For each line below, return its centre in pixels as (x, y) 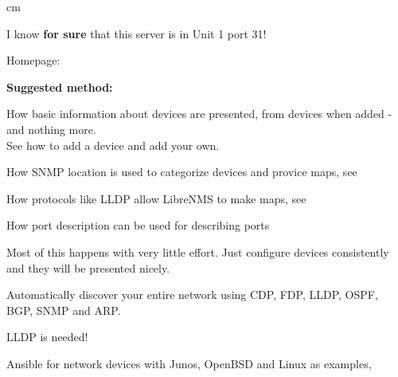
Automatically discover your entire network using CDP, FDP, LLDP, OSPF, (192, 295)
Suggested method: (60, 86)
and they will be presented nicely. (88, 267)
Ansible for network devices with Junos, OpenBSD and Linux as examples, (189, 363)
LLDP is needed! (47, 337)
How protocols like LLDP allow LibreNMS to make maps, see (156, 198)
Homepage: (33, 60)
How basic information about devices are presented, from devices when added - (199, 114)
